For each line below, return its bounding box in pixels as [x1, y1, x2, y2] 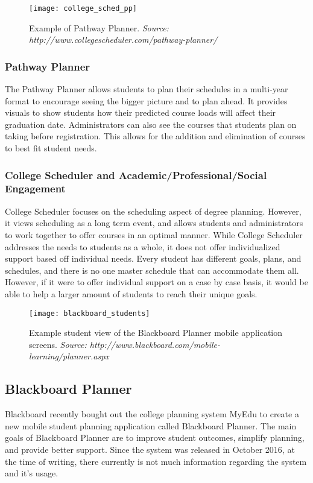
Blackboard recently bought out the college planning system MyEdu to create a [5, 408, 299, 420]
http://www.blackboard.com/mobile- [89, 338, 221, 350]
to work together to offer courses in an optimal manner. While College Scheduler [5, 228, 303, 241]
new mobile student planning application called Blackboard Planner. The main [5, 419, 297, 432]
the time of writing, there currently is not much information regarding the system [5, 455, 307, 467]
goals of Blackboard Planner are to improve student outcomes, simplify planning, [5, 431, 305, 444]
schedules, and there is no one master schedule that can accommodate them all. [5, 264, 299, 276]
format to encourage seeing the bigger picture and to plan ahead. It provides [5, 94, 288, 107]
